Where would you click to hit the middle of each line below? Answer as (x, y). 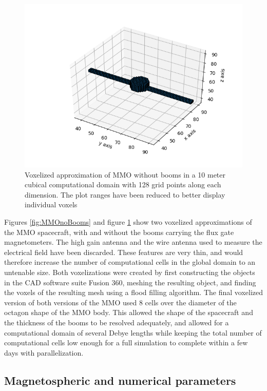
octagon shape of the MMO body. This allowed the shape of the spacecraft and (129, 312)
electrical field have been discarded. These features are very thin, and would (124, 252)
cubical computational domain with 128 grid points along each (123, 184)
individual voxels (51, 204)
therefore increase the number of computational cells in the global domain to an (130, 262)
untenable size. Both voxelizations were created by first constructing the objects (130, 272)
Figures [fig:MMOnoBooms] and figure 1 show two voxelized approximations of (128, 221)
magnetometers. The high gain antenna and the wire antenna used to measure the (133, 242)
